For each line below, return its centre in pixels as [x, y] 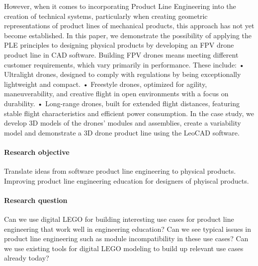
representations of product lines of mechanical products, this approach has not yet [129, 26]
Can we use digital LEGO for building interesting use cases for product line [119, 219]
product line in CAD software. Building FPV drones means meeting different [121, 54]
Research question [36, 200]
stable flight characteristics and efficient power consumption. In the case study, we [129, 113]
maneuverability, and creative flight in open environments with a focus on [116, 94]
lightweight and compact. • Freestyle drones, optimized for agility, [106, 84]
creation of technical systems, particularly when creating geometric [106, 16]
